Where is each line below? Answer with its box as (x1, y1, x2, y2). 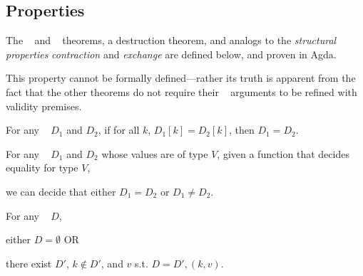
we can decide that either (6, 184, 116, 198)
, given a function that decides (217, 146, 349, 161)
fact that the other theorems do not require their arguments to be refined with (6, 84, 357, 99)
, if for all (98, 122, 140, 137)
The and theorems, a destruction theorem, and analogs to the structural (6, 33, 337, 48)
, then (228, 122, 255, 137)
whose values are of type (101, 146, 208, 161)
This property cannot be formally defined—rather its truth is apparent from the (6, 70, 356, 85)
